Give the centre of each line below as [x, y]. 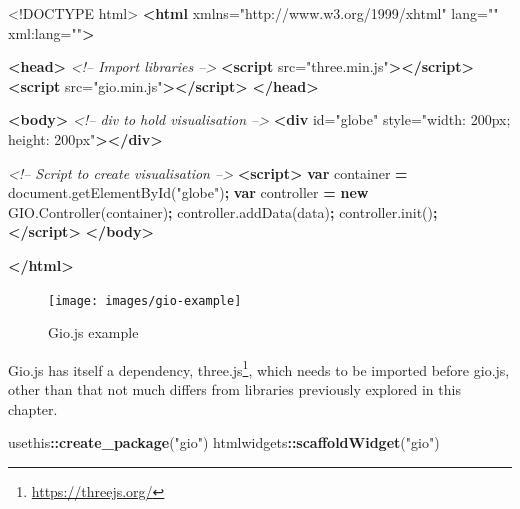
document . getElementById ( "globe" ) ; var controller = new [188, 192]
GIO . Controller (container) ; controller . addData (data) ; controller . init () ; [223, 211]
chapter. [33, 408]
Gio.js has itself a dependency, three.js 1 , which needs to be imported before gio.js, [259, 368]
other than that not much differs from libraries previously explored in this [234, 389]
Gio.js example [93, 332]
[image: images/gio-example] [145, 300]
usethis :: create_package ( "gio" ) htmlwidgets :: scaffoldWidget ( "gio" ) [224, 442]
